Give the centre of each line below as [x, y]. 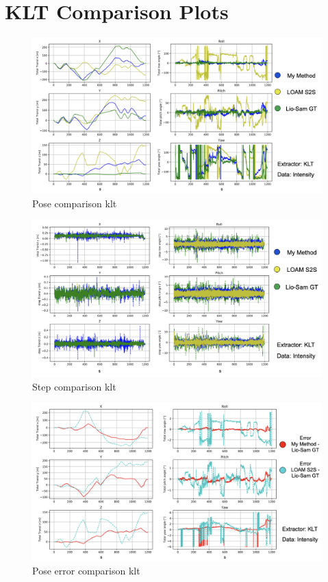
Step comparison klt [74, 386]
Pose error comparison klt [86, 571]
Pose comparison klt [75, 203]
